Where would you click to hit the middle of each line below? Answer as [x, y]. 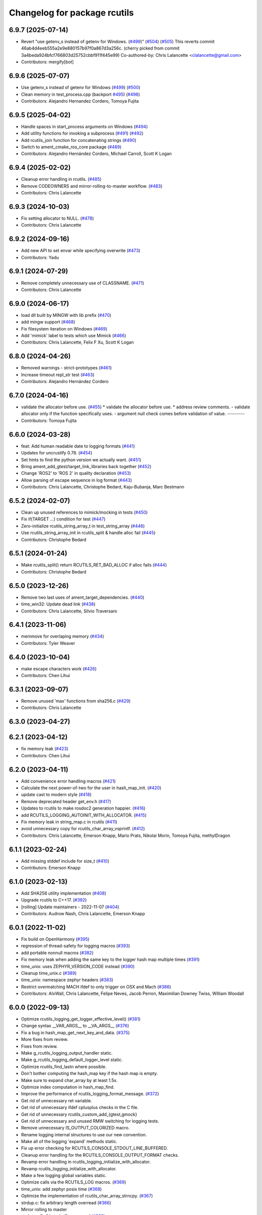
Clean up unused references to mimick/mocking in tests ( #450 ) [84, 512]
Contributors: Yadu [40, 257]
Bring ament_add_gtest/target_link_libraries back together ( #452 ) [86, 466]
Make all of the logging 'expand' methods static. [69, 1142]
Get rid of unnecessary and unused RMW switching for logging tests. [90, 1121]
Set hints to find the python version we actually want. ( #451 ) [81, 460]
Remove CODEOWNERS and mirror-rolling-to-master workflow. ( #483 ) [92, 186]
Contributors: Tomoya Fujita [49, 420]
